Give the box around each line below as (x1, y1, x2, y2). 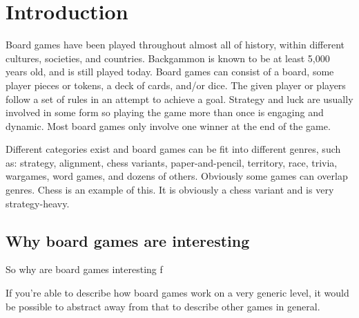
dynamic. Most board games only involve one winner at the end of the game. (6, 118, 331, 133)
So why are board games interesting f (6, 262, 163, 277)
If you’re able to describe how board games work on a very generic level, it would (6, 286, 349, 300)
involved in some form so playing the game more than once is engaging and (6, 105, 324, 120)
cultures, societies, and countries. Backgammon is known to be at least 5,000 (6, 50, 330, 65)
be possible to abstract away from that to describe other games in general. (6, 299, 320, 313)
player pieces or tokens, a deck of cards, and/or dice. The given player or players (6, 77, 346, 92)
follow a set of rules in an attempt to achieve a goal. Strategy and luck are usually (6, 91, 353, 106)
